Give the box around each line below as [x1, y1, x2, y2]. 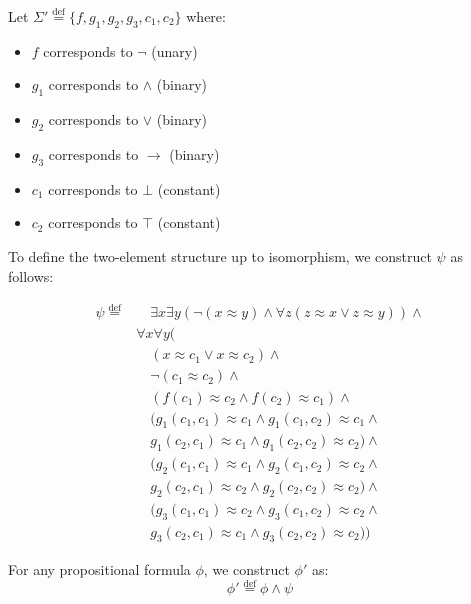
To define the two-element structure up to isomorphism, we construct [8, 245, 432, 266]
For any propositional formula [8, 558, 191, 579]
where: [186, 6, 226, 26]
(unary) [151, 40, 198, 61]
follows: [8, 265, 54, 286]
